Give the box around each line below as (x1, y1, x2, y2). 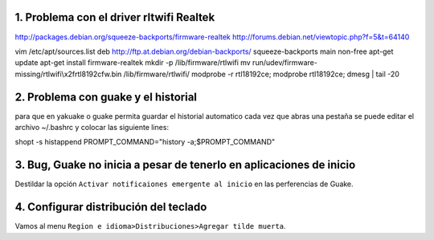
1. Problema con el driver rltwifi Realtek (14, 10, 215, 24)
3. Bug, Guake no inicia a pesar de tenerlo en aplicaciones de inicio (14, 158, 356, 172)
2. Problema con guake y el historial (14, 90, 197, 104)
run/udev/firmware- (252, 58, 317, 67)
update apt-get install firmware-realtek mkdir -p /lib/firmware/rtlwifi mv (14, 58, 251, 67)
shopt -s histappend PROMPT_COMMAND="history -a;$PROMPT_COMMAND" (14, 137, 276, 147)
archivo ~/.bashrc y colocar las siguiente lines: (14, 122, 169, 132)
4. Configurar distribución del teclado (14, 201, 207, 214)
